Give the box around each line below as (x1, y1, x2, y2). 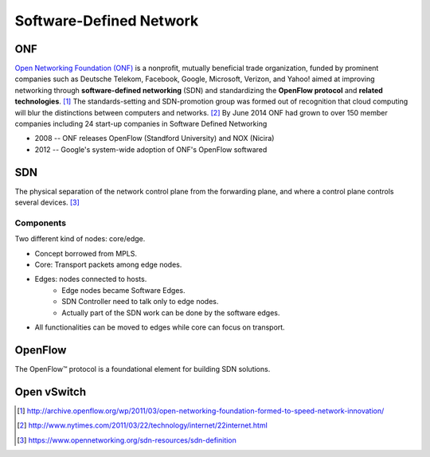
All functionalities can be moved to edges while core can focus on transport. (34, 322, 286, 332)
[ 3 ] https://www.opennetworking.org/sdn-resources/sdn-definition (17, 435, 236, 445)
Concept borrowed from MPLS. (34, 248, 137, 258)
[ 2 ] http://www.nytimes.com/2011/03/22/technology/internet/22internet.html (17, 420, 268, 430)
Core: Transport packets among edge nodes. (34, 260, 182, 270)
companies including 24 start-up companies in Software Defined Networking (14, 119, 268, 129)
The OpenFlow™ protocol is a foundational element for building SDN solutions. (14, 364, 271, 373)
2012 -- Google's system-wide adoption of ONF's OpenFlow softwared (34, 144, 268, 154)
